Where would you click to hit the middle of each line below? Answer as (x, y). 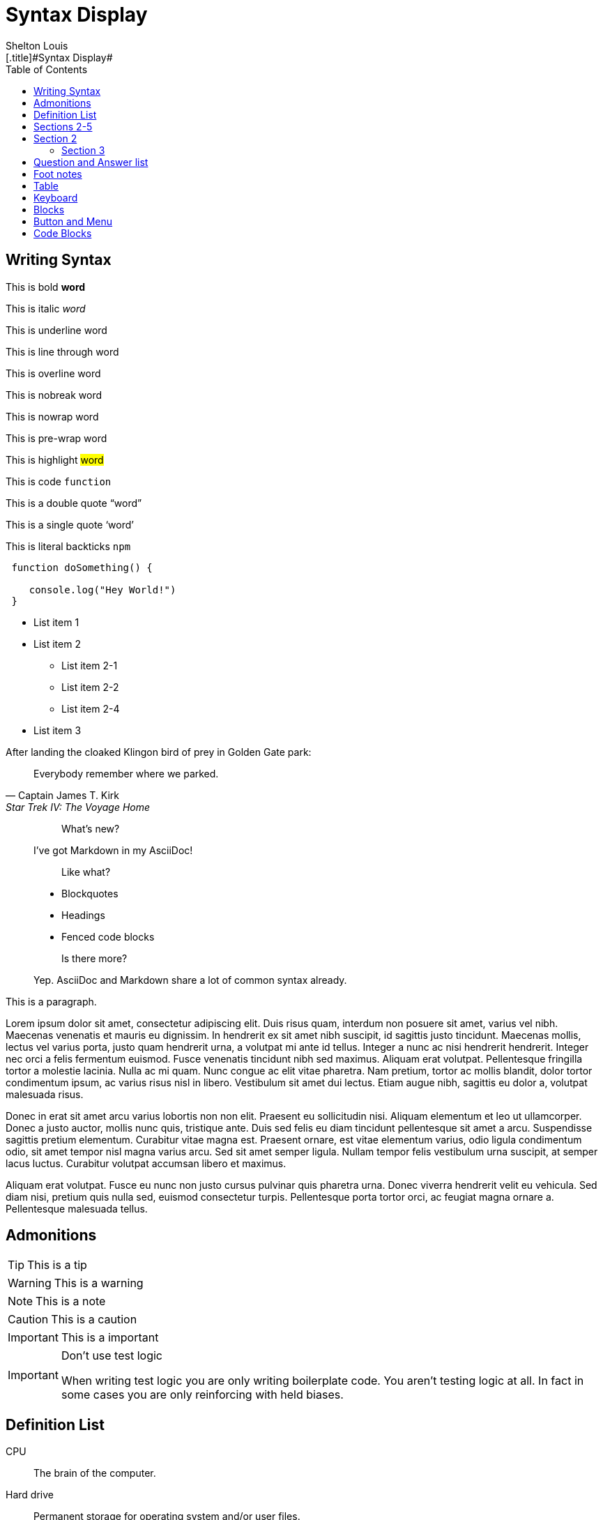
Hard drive (30, 1495)
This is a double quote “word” (74, 503)
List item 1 (56, 622)
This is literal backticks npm (68, 546)
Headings (83, 915)
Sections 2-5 (63, 126)
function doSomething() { (82, 567)
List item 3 (58, 730)
